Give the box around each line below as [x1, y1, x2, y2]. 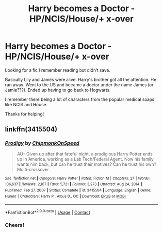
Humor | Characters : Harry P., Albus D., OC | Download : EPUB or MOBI [5, 193, 126, 199]
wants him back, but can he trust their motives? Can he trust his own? [16, 161, 157, 167]
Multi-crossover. [16, 166, 50, 172]
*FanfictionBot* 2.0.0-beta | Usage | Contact [5, 209, 91, 215]
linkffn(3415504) [5, 125, 57, 134]
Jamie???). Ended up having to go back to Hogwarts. [5, 87, 111, 93]
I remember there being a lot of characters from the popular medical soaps [5, 96, 155, 102]
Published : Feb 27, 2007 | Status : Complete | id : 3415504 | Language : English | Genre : [5, 188, 152, 193]
